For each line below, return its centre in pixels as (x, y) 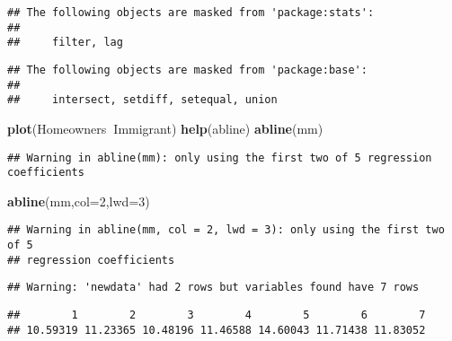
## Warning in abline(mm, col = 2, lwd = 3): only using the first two (226, 230)
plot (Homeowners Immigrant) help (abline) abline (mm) (165, 128)
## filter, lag (65, 43)
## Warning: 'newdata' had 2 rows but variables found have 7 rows (213, 288)
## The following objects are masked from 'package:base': (187, 70)
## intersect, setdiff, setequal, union (142, 100)
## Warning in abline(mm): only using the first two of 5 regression (220, 157)
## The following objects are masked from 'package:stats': (191, 13)
